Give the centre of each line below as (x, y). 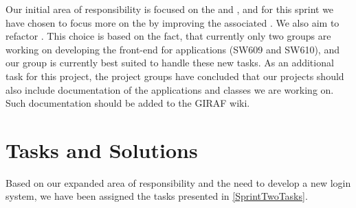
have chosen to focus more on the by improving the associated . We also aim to (173, 22)
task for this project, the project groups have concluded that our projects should (175, 76)
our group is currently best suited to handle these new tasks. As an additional (170, 63)
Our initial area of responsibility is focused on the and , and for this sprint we (170, 9)
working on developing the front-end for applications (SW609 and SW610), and (173, 49)
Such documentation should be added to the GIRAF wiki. (128, 103)
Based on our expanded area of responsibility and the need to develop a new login (178, 182)
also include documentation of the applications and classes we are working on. (170, 89)
